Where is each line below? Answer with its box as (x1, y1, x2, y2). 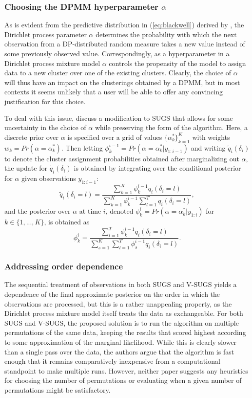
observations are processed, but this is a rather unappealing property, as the (4, 298, 232, 309)
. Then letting (61, 142, 103, 153)
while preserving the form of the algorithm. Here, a (95, 122, 248, 133)
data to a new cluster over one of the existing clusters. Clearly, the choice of (4, 67, 232, 78)
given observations (21, 173, 76, 183)
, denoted (105, 206, 134, 216)
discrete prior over (4, 132, 59, 142)
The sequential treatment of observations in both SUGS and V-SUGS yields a (4, 279, 237, 289)
